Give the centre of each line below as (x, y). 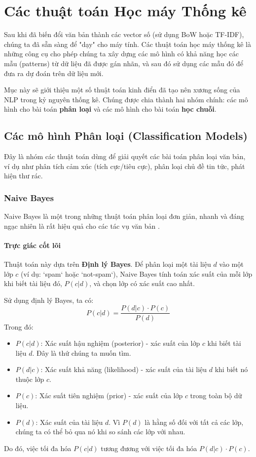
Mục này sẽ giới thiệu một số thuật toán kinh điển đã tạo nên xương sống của (122, 90)
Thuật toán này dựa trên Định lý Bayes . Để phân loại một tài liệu (108, 264)
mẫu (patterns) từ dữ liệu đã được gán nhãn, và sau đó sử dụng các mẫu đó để (124, 63)
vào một (231, 264)
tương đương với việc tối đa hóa (149, 448)
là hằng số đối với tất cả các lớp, (194, 422)
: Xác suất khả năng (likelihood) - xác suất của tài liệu (124, 369)
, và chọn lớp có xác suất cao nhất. (142, 283)
